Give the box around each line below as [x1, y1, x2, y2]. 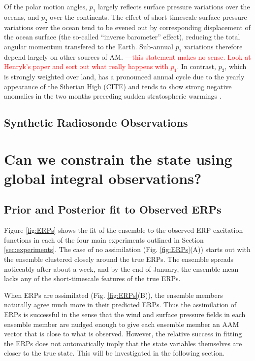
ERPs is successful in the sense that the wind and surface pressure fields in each [4, 309, 246, 320]
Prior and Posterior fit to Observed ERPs [4, 202, 222, 217]
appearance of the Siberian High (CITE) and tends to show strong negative [4, 81, 232, 91]
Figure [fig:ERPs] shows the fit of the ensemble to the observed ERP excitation [4, 225, 243, 235]
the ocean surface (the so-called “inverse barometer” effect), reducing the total [4, 32, 240, 42]
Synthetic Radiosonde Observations [4, 115, 188, 130]
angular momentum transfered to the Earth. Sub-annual [4, 41, 173, 51]
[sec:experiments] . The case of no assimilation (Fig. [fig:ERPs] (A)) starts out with [4, 244, 251, 254]
